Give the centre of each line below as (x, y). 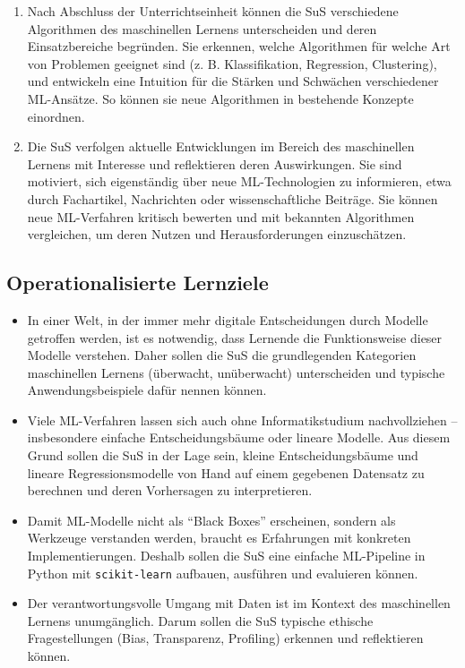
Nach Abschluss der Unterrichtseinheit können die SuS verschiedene (213, 11)
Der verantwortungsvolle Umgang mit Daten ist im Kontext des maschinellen (239, 603)
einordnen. (56, 116)
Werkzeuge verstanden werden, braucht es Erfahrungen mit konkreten (219, 538)
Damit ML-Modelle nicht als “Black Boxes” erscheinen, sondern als (211, 520)
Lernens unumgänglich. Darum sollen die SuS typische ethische (200, 620)
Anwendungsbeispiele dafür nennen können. (147, 390)
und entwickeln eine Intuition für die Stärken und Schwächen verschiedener (233, 81)
